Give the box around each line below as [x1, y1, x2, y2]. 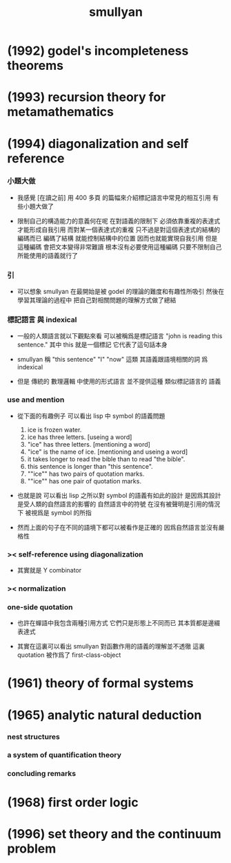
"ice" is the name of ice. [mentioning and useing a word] [27, 447, 188, 456]
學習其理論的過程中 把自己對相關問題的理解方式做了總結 [17, 296, 177, 304]
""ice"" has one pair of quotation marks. [27, 476, 141, 485]
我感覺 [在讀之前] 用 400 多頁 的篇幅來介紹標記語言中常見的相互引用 [17, 193, 212, 201]
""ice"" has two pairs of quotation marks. [27, 470, 145, 478]
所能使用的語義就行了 [17, 251, 78, 259]
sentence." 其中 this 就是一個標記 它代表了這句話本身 [17, 340, 168, 349]
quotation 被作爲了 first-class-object [17, 651, 121, 659]
